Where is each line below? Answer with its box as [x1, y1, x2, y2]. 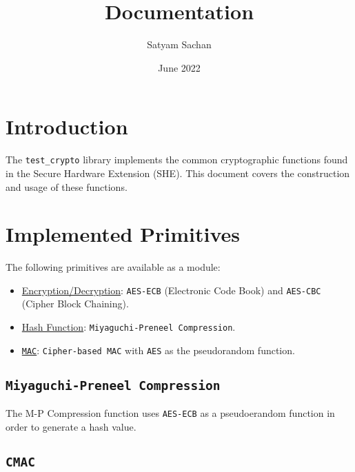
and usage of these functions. [6, 179, 128, 194]
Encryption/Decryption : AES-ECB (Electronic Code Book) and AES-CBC [21, 283, 321, 297]
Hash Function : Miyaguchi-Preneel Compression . [21, 320, 236, 334]
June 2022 [158, 60, 201, 74]
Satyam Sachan [147, 37, 212, 52]
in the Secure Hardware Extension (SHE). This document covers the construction [6, 165, 350, 180]
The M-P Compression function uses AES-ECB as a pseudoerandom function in [6, 406, 335, 420]
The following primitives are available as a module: [6, 260, 221, 274]
